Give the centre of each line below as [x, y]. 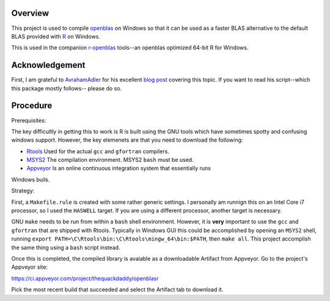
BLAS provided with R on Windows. [56, 36]
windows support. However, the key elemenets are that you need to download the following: [127, 140]
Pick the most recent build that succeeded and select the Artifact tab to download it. [117, 289]
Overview [30, 13]
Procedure [32, 106]
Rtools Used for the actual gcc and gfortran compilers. [98, 151]
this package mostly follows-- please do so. [67, 88]
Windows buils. [31, 180]
